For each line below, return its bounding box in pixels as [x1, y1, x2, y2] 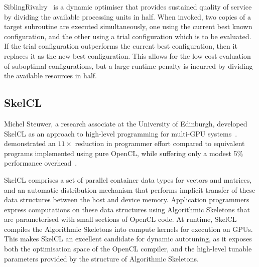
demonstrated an [4, 138, 56, 149]
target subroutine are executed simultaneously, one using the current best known [4, 21, 252, 32]
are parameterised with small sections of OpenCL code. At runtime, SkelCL [4, 214, 237, 224]
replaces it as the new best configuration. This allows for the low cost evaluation [4, 50, 251, 61]
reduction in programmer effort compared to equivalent [75, 138, 245, 149]
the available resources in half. [4, 70, 97, 81]
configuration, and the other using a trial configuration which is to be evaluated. [4, 31, 251, 41]
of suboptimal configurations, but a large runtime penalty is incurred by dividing [4, 60, 253, 71]
